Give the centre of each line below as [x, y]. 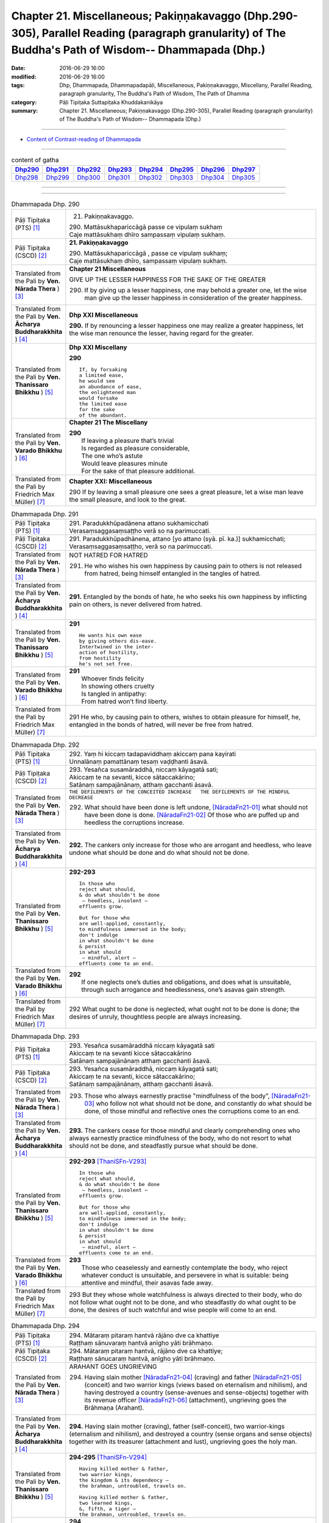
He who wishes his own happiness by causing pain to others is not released [193, 566]
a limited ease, [101, 376]
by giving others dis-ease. [118, 641]
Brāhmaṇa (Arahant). [114, 1407]
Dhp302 [151, 177]
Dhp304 [213, 177]
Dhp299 [58, 177]
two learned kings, [106, 1503]
